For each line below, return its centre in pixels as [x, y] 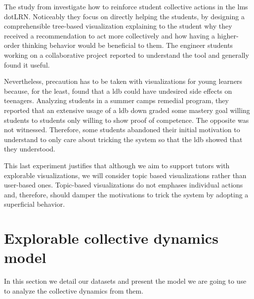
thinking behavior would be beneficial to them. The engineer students [127, 45]
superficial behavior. [35, 204]
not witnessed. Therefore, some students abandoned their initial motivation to [122, 130]
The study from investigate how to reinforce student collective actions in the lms [126, 6]
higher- [228, 35]
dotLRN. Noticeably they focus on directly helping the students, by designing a [124, 16]
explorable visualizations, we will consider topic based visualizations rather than [125, 175]
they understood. [30, 149]
